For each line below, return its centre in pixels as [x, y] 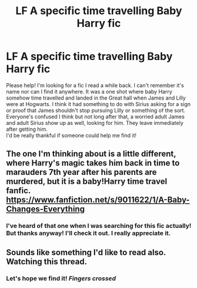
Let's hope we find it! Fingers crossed [61, 278]
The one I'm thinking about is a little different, [91, 154]
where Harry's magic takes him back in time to [93, 163]
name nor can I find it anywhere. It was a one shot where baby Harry [89, 91]
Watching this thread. [46, 261]
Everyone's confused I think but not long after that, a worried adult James [96, 117]
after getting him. [27, 129]
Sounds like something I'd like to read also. [86, 252]
